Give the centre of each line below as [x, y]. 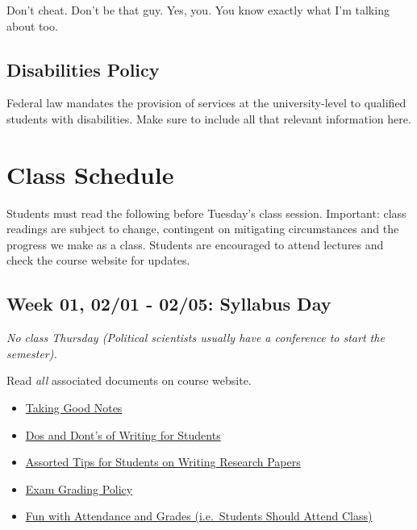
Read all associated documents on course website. [129, 380]
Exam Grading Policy [79, 488]
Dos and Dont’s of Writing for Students [123, 434]
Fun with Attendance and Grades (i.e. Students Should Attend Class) [199, 516]
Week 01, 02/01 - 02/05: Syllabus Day [169, 304]
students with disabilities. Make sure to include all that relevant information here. [209, 118]
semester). [32, 353]
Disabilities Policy [83, 69]
